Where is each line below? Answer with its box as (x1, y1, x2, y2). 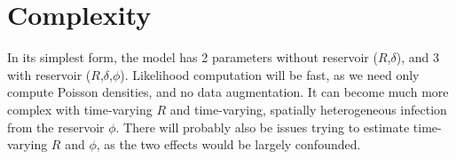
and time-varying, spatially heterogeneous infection (169, 99, 447, 118)
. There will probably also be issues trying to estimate (115, 117, 410, 136)
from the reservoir (7, 117, 105, 136)
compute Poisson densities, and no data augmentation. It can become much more (7, 83, 449, 101)
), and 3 (396, 48, 439, 67)
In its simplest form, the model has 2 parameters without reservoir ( (7, 48, 378, 67)
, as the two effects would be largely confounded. (96, 135, 361, 154)
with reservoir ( (7, 65, 91, 83)
